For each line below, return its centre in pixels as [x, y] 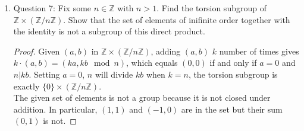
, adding [166, 51]
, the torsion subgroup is [233, 74]
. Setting [44, 74]
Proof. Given [37, 51]
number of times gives [259, 51]
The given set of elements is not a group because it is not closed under [142, 98]
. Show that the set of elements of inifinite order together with [177, 19]
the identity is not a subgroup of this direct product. [109, 31]
